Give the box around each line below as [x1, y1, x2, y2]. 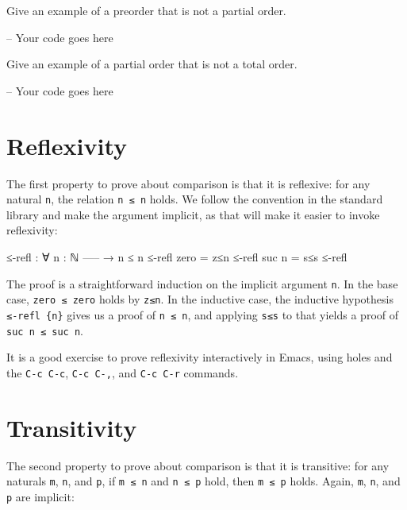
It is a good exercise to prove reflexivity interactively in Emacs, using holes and [6, 349, 393, 365]
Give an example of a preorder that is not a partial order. [6, 2, 286, 18]
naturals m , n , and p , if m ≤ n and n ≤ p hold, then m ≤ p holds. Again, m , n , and [6, 473, 401, 489]
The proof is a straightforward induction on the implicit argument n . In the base [6, 275, 398, 292]
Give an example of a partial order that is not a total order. [6, 56, 298, 72]
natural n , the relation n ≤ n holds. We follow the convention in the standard [6, 191, 383, 207]
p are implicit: [6, 488, 75, 504]
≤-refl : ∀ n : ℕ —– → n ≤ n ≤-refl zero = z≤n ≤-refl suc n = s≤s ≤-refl [6, 248, 347, 265]
